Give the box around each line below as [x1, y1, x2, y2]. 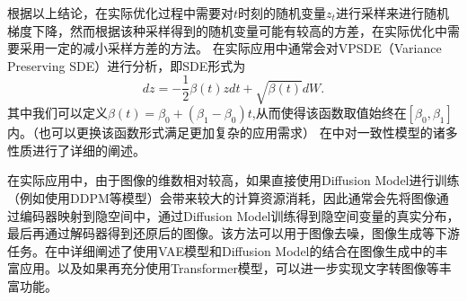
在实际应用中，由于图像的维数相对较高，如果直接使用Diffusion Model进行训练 [7, 171, 460, 190]
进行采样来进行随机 [335, 4, 449, 22]
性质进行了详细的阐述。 [7, 140, 145, 159]
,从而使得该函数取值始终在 [251, 103, 407, 122]
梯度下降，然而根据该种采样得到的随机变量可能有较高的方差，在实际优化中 [7, 21, 447, 40]
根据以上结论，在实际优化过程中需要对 [7, 4, 233, 22]
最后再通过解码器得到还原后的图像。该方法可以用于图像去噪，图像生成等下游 [7, 224, 460, 243]
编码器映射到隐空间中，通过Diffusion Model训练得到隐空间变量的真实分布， [19, 206, 460, 225]
